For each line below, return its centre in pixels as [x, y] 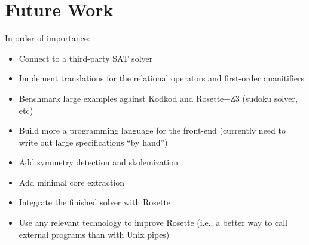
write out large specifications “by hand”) [93, 142]
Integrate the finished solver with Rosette [95, 202]
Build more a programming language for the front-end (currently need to [152, 130]
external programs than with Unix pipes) [94, 234]
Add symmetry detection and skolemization [98, 162]
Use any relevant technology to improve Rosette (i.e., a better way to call [153, 223]
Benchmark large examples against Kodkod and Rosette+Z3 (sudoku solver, [158, 98]
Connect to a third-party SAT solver [86, 58]
